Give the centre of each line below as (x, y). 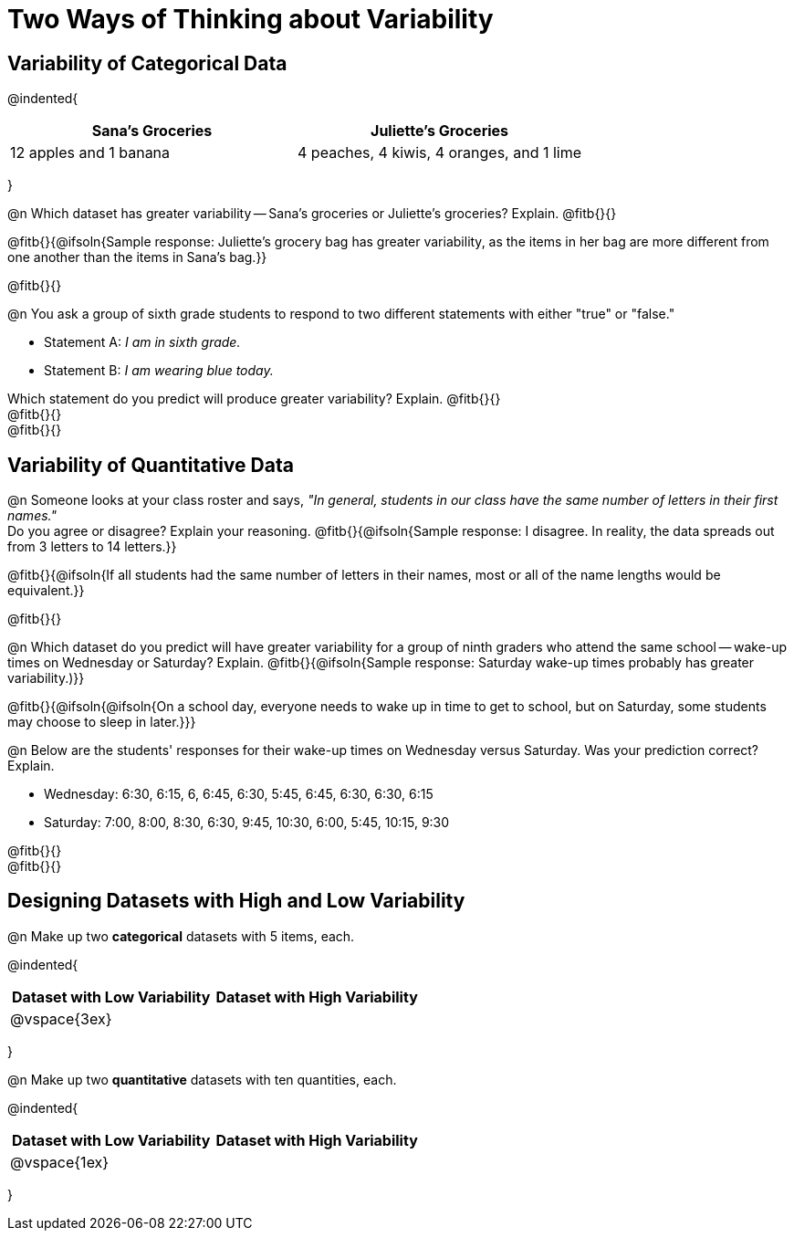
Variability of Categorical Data (147, 63)
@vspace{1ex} (60, 1162)
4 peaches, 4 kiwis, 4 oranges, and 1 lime (440, 153)
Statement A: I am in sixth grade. (142, 342)
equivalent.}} (46, 591)
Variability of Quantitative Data (151, 465)
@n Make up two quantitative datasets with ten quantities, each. (202, 1079)
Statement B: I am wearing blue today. (159, 371)
